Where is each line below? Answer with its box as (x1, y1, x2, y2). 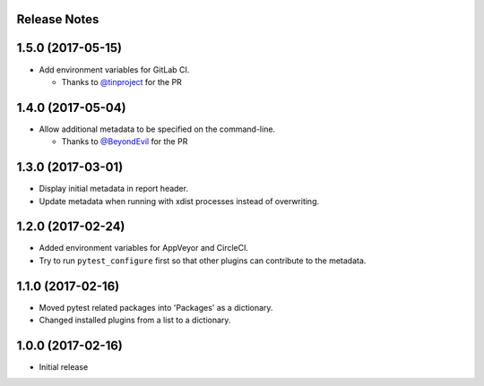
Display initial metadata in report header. (39, 184, 188, 194)
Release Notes (16, 12, 99, 27)
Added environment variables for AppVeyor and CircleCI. (39, 243, 249, 253)
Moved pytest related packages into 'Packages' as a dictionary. (39, 302, 273, 313)
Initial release (39, 362, 89, 373)
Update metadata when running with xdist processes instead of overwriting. (39, 195, 320, 206)
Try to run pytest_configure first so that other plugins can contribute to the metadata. (39, 255, 367, 266)
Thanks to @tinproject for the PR (61, 76, 183, 87)
